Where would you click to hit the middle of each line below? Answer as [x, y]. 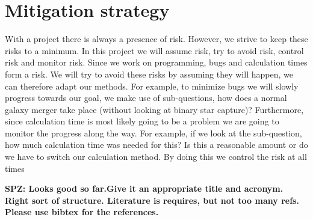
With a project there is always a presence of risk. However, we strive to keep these [156, 39]
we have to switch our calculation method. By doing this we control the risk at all [156, 157]
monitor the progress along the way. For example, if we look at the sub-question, [153, 133]
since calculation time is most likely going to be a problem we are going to [142, 121]
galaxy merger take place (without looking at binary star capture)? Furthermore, [154, 109]
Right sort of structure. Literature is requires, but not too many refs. [152, 200]
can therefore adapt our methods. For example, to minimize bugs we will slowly [152, 86]
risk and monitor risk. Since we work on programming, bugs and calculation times [156, 62]
